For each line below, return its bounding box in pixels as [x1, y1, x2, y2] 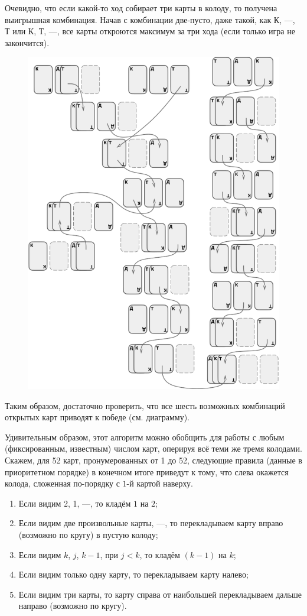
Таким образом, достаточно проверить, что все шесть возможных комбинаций [5, 399, 285, 411]
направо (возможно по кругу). [18, 599, 127, 612]
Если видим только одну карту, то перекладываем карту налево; [18, 568, 249, 581]
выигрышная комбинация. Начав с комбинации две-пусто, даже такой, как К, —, [5, 13, 295, 25]
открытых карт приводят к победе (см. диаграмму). [5, 411, 190, 423]
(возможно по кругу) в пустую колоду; [18, 528, 158, 540]
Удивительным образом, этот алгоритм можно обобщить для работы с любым [5, 430, 285, 443]
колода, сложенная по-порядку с [5, 477, 120, 489]
